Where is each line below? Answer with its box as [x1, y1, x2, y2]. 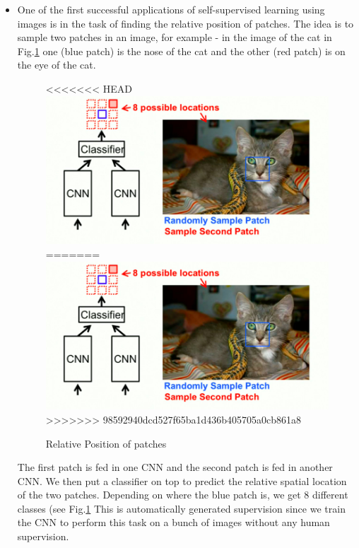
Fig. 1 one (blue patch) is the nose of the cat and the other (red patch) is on [17, 43, 346, 58]
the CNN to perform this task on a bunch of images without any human [17, 515, 330, 530]
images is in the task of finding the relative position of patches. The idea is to [17, 16, 354, 30]
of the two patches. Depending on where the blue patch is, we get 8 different [17, 487, 348, 502]
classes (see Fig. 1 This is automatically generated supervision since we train [17, 501, 346, 515]
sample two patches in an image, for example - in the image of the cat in [17, 30, 332, 45]
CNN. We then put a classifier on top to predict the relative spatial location [17, 473, 347, 488]
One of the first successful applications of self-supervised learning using [17, 2, 325, 16]
